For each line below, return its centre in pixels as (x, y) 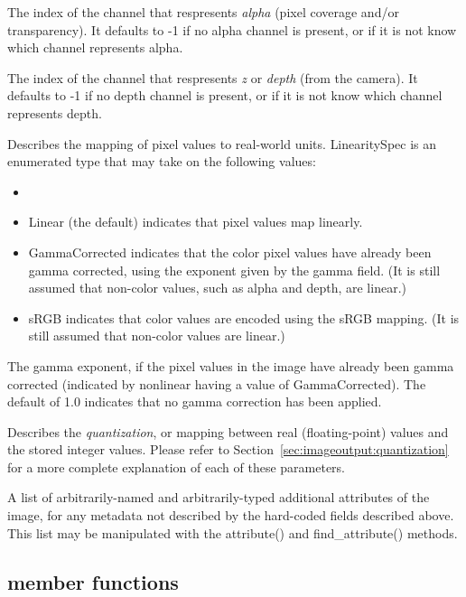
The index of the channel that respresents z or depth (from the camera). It (213, 77)
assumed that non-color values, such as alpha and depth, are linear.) (217, 288)
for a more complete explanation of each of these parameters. (176, 466)
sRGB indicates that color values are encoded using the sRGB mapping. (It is (244, 317)
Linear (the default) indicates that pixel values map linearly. (196, 222)
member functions (93, 581)
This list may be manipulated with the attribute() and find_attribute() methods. (233, 532)
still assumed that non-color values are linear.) (157, 336)
